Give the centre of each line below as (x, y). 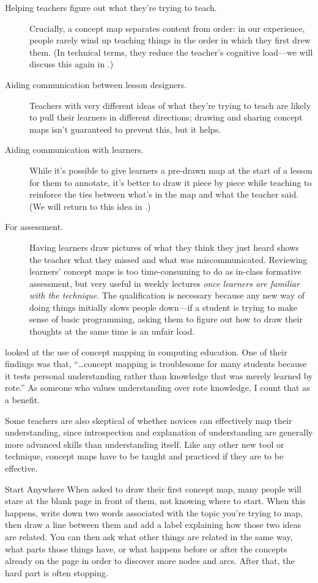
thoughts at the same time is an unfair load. (112, 331)
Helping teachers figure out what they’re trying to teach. (111, 7)
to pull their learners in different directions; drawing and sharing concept (166, 117)
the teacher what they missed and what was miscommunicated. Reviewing (168, 259)
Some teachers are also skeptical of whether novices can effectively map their (149, 420)
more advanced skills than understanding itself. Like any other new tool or (145, 444)
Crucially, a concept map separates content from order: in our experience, (167, 28)
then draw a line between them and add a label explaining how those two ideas (153, 525)
